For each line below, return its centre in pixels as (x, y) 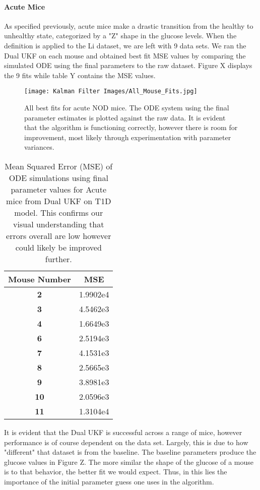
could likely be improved (58, 247)
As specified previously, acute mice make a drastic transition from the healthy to (129, 25)
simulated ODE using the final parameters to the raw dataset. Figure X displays (128, 65)
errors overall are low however (59, 235)
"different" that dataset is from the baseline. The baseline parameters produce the (130, 452)
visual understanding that (59, 224)
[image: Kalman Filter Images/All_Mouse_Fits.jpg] (111, 91)
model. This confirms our (59, 212)
